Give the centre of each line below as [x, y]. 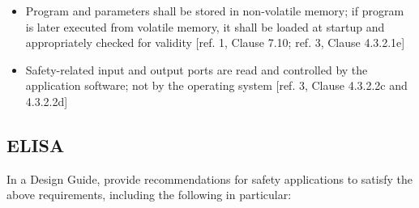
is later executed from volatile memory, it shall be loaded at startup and [205, 26]
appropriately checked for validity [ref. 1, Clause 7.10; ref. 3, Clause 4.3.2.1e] [215, 42]
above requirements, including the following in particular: [149, 195]
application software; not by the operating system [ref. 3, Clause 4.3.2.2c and [216, 85]
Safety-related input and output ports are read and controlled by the [197, 69]
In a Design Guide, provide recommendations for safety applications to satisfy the [209, 178]
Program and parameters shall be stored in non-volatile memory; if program [215, 11]
